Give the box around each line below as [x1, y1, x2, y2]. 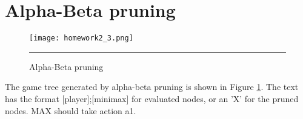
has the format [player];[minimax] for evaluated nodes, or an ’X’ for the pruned [5, 92, 299, 105]
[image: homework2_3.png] [29, 34, 133, 43]
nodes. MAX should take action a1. [5, 104, 136, 117]
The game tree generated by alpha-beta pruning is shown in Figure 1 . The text [5, 80, 299, 93]
